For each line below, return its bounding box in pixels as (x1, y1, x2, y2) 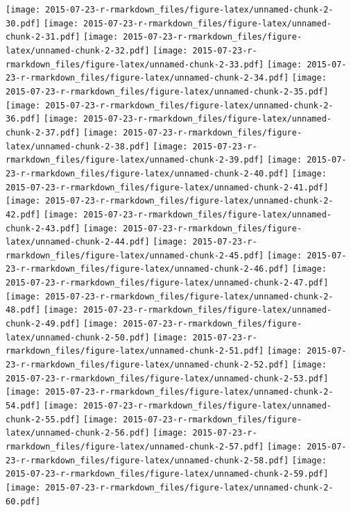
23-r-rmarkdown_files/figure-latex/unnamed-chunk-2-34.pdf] (6, 73, 289, 83)
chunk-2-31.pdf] (6, 32, 80, 42)
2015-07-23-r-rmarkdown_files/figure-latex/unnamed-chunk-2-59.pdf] (6, 469, 329, 479)
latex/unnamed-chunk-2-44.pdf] (6, 237, 150, 247)
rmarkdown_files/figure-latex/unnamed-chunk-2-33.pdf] (6, 59, 264, 69)
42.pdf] (6, 209, 41, 220)
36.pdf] (6, 114, 41, 124)
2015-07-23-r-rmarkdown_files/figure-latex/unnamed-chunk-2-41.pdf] (6, 182, 329, 192)
